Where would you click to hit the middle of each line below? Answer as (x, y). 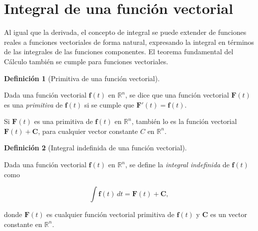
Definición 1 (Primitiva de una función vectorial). (82, 78)
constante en (23, 224)
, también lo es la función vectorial (184, 121)
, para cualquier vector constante (88, 131)
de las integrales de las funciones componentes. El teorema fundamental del (119, 52)
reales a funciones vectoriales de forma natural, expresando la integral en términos (129, 42)
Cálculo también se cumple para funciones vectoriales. (86, 61)
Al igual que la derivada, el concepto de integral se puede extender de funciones (125, 32)
